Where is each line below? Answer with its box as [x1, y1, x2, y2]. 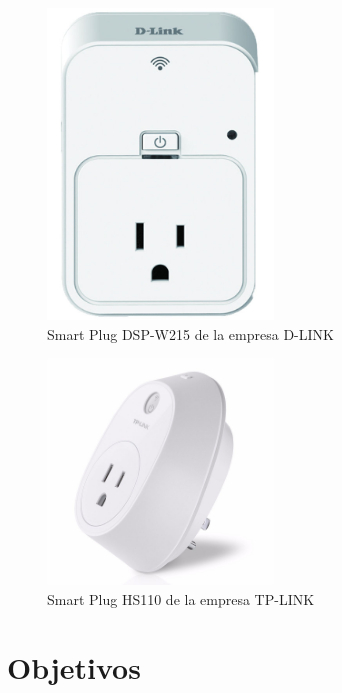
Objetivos [7, 647, 141, 688]
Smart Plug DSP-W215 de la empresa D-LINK [47, 323, 334, 344]
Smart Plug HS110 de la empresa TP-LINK [47, 588, 315, 609]
